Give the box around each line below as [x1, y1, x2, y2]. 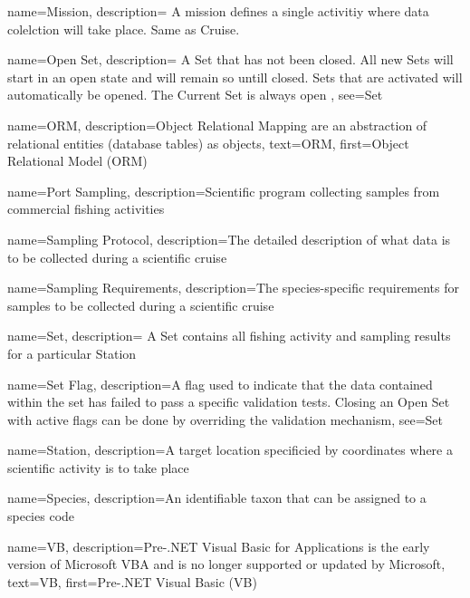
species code [7, 506, 75, 526]
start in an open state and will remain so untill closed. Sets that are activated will [7, 67, 463, 86]
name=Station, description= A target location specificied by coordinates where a [7, 440, 453, 459]
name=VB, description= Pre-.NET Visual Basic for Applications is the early [7, 536, 430, 555]
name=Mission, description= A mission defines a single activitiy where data [7, 2, 429, 20]
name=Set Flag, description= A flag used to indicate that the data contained [7, 374, 433, 393]
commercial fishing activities [7, 199, 165, 218]
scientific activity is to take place [7, 458, 189, 477]
